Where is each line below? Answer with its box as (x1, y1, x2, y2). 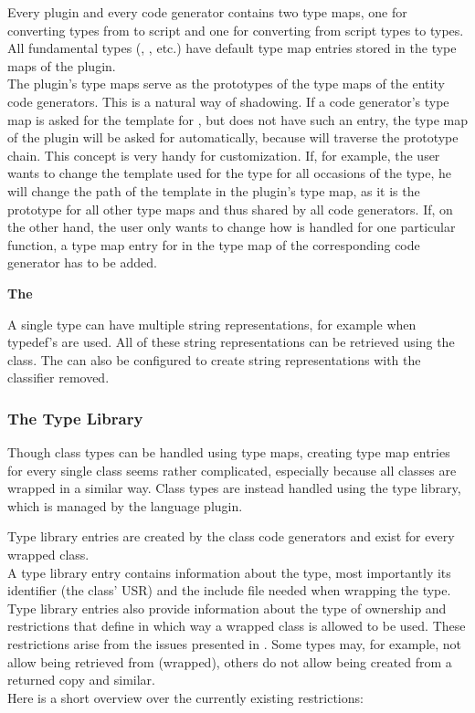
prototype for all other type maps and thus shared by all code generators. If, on (7, 199, 453, 218)
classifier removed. (7, 368, 110, 387)
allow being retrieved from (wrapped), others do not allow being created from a (7, 652, 452, 671)
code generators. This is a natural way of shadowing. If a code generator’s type (7, 91, 449, 110)
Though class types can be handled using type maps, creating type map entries (7, 443, 450, 462)
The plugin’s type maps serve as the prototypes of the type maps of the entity (7, 74, 445, 93)
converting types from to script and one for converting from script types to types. (7, 20, 464, 39)
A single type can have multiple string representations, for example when (7, 314, 417, 333)
